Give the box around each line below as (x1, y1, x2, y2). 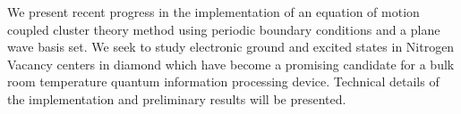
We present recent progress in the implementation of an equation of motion (7, 3, 420, 20)
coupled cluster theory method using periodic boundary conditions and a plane (7, 20, 440, 38)
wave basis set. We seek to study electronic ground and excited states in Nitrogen (7, 37, 455, 56)
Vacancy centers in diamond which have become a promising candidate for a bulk (7, 54, 455, 73)
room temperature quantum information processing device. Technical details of (7, 72, 440, 91)
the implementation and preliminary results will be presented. (7, 89, 346, 108)
